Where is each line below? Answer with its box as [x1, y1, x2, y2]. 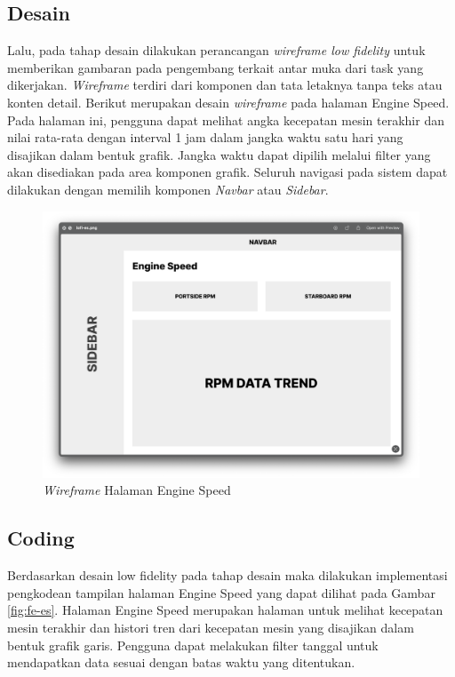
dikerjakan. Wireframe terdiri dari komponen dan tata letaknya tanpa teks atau [7, 76, 443, 94]
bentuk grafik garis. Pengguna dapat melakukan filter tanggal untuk [7, 635, 379, 654]
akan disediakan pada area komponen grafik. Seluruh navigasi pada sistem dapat [7, 163, 448, 181]
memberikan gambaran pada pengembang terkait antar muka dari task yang [7, 58, 424, 76]
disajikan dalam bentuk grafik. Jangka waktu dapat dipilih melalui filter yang [7, 145, 431, 163]
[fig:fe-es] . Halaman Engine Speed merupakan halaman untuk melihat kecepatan [7, 601, 443, 619]
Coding [7, 524, 75, 552]
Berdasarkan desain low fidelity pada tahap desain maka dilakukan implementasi [7, 566, 448, 585]
